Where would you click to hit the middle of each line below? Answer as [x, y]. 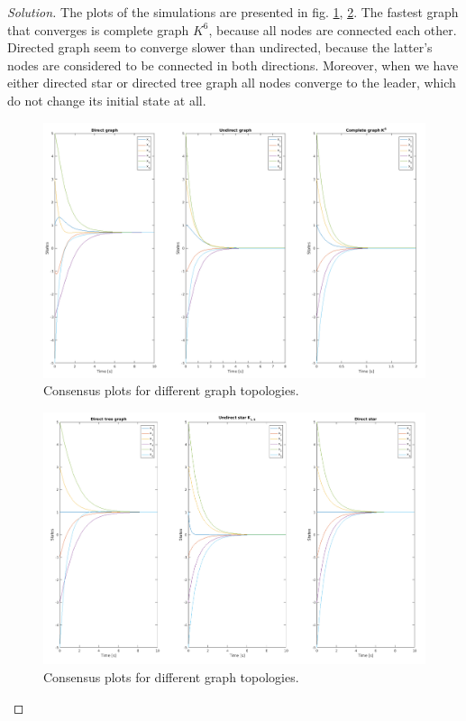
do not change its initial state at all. [107, 100]
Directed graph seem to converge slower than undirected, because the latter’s [220, 47]
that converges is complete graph [98, 29]
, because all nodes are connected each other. [333, 29]
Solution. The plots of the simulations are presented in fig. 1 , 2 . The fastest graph [233, 12]
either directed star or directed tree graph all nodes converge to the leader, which [232, 83]
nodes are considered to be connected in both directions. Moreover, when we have [233, 65]
